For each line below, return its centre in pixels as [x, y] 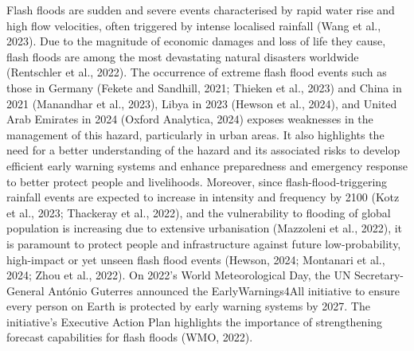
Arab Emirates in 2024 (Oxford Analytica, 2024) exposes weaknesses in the [190, 119]
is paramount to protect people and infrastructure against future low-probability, [204, 243]
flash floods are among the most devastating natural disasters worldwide [183, 56]
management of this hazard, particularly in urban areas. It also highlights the [195, 134]
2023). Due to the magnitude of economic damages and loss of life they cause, [196, 41]
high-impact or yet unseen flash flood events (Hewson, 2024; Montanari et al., [196, 259]
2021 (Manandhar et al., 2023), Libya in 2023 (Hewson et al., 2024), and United [202, 103]
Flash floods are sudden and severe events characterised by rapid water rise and [201, 10]
